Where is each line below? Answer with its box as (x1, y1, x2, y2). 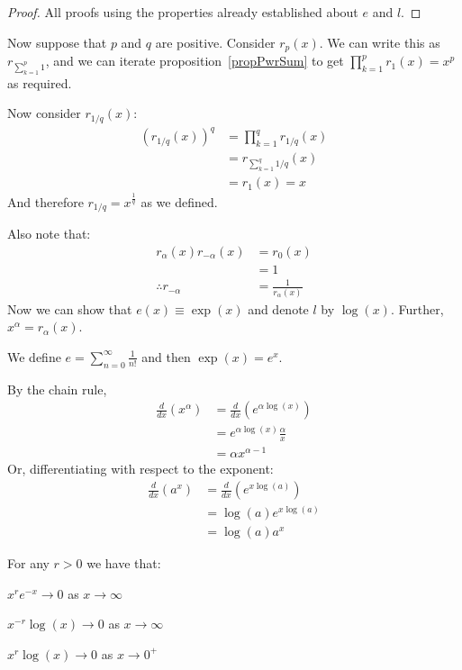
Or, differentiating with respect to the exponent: (7, 459, 274, 478)
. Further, (390, 299, 444, 318)
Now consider (7, 104, 81, 122)
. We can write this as (319, 32, 440, 51)
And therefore (7, 192, 84, 211)
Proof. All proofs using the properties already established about (7, 3, 358, 21)
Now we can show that (7, 299, 132, 318)
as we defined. (140, 192, 218, 211)
